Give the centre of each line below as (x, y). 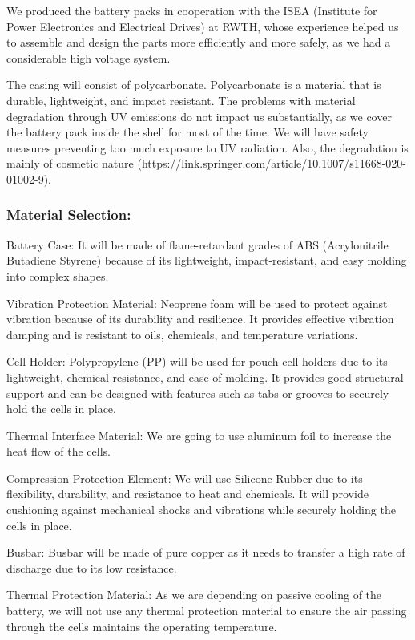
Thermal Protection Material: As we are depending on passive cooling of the (194, 595)
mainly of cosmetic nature (70, 163)
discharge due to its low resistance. (92, 567)
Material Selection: (69, 215)
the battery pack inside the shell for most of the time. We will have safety (187, 132)
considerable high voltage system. (89, 57)
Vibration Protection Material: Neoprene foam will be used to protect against (197, 303)
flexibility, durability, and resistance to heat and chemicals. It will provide (187, 494)
